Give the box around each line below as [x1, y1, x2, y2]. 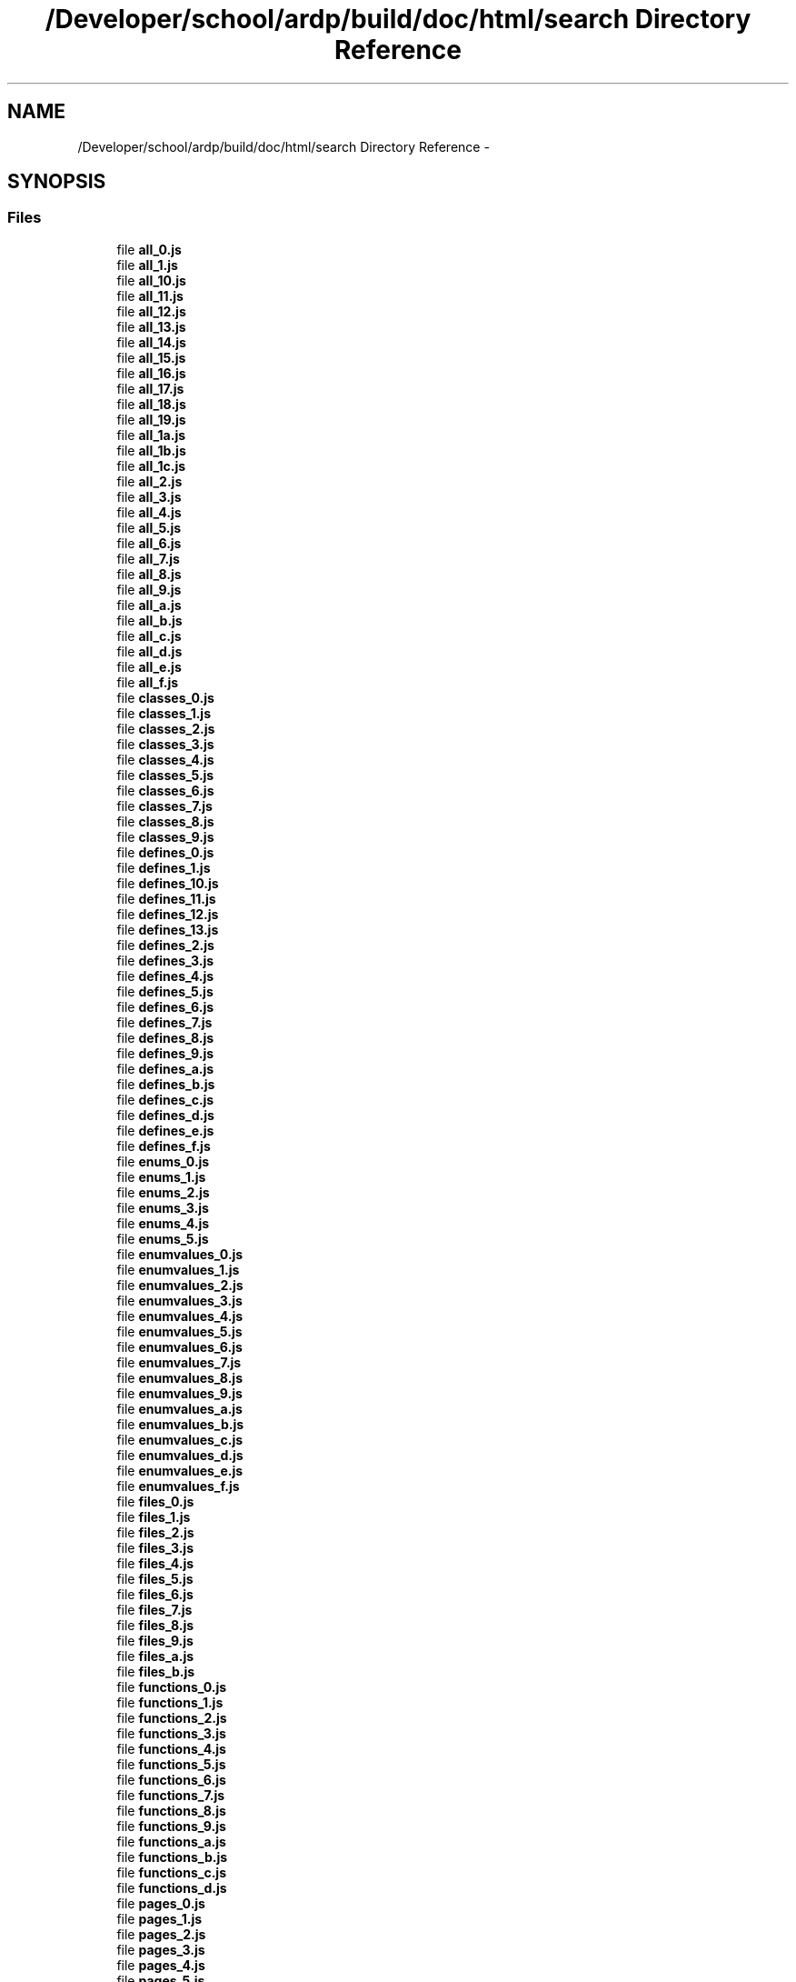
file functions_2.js [116, 1709, 227, 1726]
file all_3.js [116, 488, 182, 505]
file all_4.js [116, 504, 182, 520]
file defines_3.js [116, 952, 214, 968]
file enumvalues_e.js [116, 1462, 244, 1478]
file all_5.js [116, 519, 182, 536]
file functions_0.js [116, 1678, 227, 1695]
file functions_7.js [116, 1787, 225, 1803]
